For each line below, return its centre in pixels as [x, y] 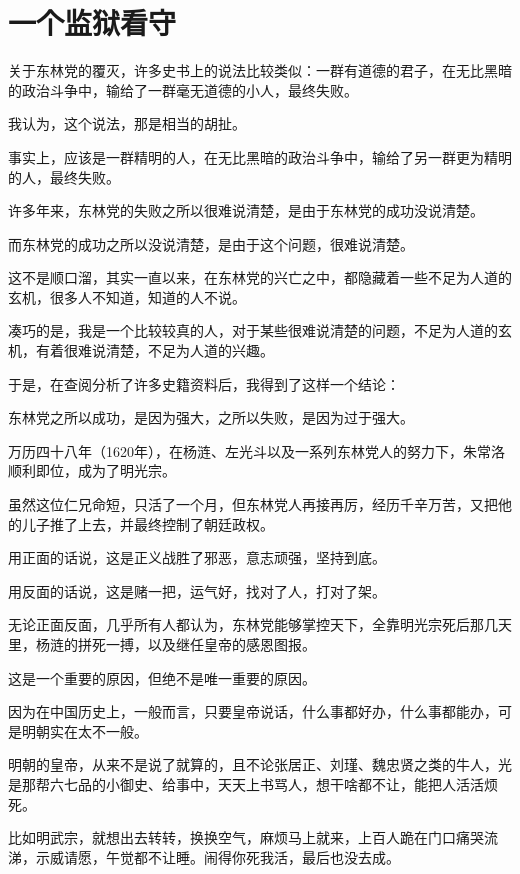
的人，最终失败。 [64, 176]
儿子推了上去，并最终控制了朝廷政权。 [147, 523]
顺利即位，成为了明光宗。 [92, 470]
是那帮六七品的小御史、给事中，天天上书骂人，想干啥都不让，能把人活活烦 [253, 783]
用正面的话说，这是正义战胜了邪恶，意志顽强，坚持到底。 [197, 557]
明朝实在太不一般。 [84, 730]
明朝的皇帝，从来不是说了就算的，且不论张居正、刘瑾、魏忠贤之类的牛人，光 [260, 764]
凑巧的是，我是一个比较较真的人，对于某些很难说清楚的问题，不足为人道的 [253, 330]
